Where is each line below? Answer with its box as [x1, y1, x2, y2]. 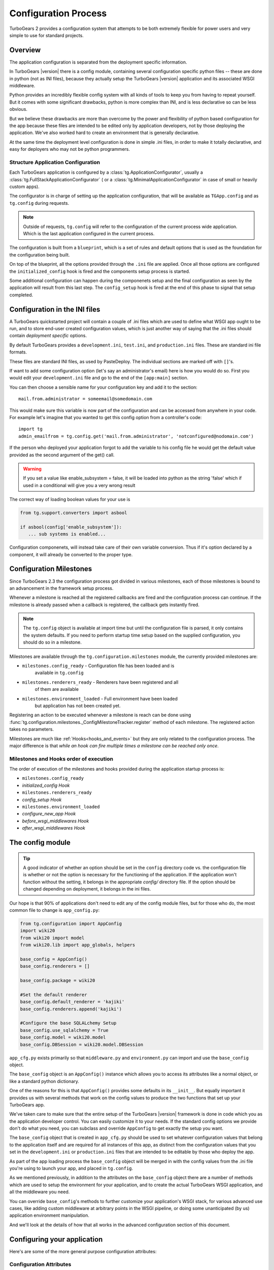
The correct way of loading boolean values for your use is [9, 496, 130, 502]
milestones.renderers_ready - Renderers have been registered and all [22, 679, 179, 685]
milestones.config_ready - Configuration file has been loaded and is [22, 663, 175, 669]
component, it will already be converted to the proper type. [9, 551, 133, 557]
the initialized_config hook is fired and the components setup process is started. [9, 268, 190, 274]
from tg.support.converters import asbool [20, 510, 127, 516]
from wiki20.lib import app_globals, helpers [20, 942, 135, 948]
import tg [18, 426, 43, 432]
